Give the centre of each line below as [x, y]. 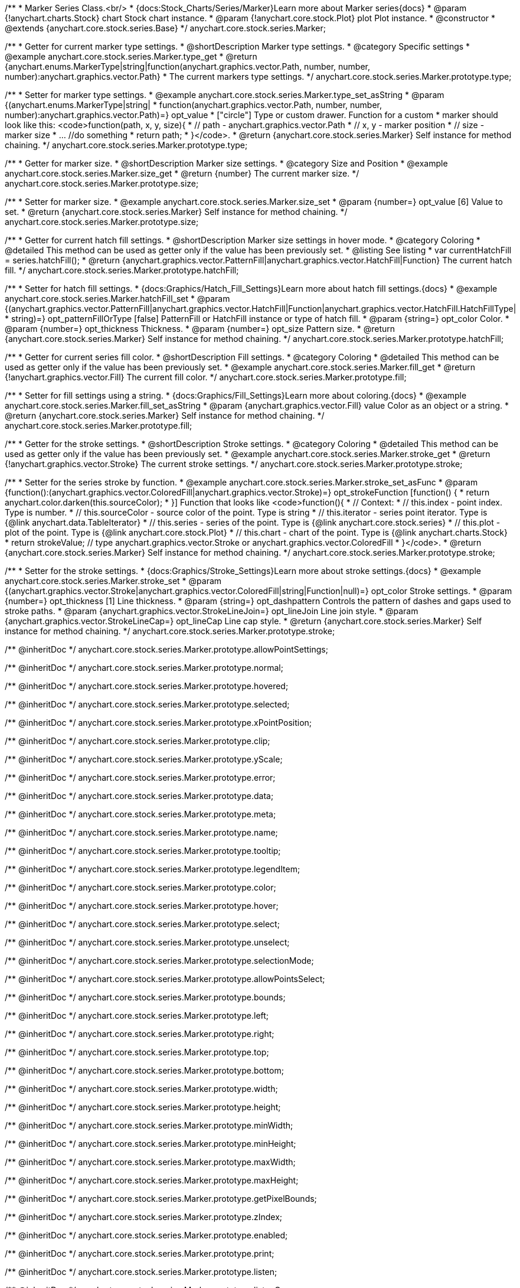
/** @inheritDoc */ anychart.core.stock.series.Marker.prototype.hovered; [147, 686]
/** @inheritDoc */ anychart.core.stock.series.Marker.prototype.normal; [144, 668]
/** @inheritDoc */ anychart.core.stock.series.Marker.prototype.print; [140, 1253]
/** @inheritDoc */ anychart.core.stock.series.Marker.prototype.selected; [147, 704]
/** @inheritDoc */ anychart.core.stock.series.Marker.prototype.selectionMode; [159, 961]
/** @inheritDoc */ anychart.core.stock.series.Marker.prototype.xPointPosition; [158, 723]
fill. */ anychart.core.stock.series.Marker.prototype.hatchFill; [122, 270]
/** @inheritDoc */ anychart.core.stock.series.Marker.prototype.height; [143, 1107]
